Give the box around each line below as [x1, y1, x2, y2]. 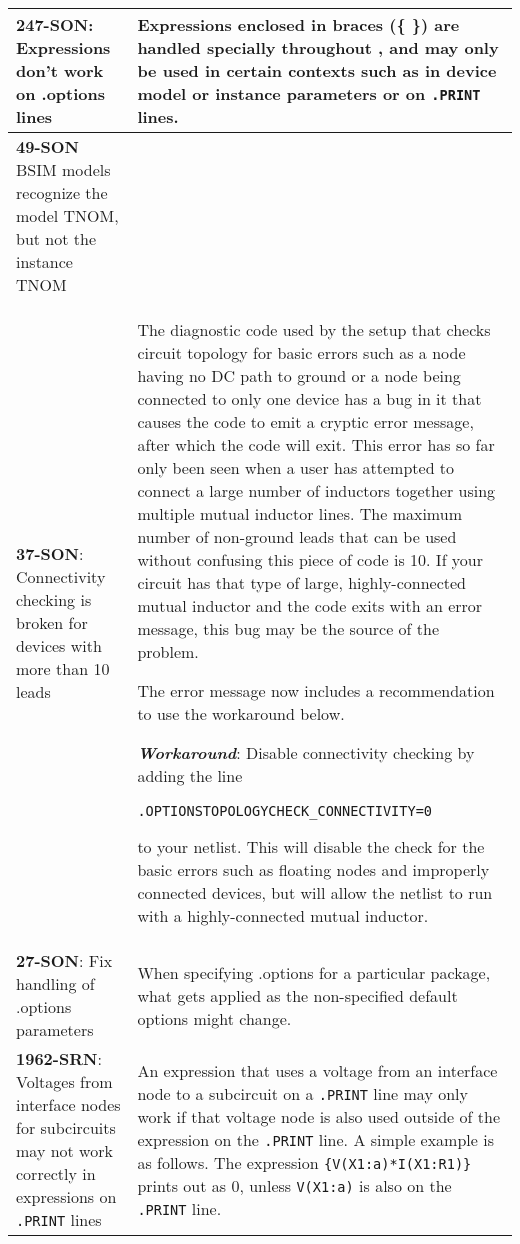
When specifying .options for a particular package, [137, 960, 491, 984]
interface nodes [16, 1093, 121, 1116]
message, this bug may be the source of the [137, 617, 440, 640]
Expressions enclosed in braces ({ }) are [137, 13, 460, 36]
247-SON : [16, 13, 94, 36]
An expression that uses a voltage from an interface [137, 1058, 498, 1082]
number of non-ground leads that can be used [137, 525, 457, 548]
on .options [16, 82, 106, 105]
